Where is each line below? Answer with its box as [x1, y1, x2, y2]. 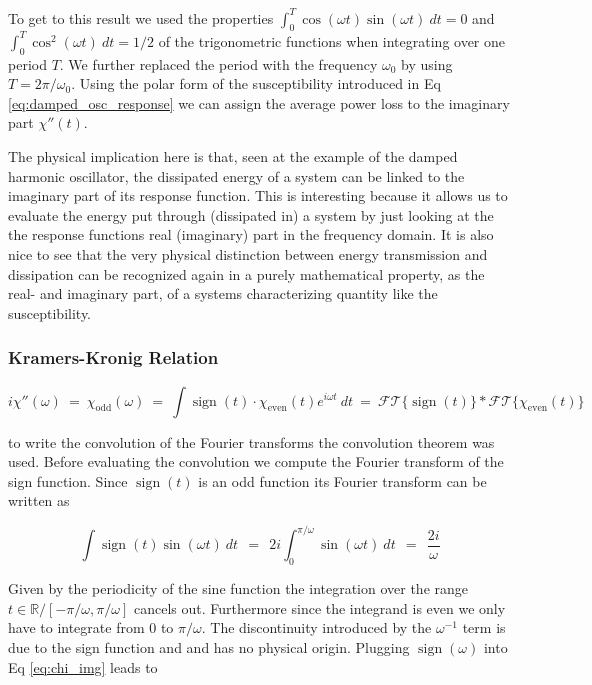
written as [8, 490, 70, 511]
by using [401, 53, 453, 74]
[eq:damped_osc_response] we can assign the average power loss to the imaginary [8, 92, 510, 113]
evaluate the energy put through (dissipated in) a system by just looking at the [8, 204, 494, 225]
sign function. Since [8, 470, 128, 491]
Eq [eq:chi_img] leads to [8, 656, 158, 677]
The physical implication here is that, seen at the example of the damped [8, 145, 458, 166]
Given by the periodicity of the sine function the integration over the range [8, 578, 469, 599]
